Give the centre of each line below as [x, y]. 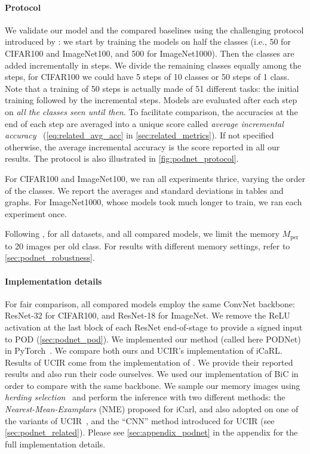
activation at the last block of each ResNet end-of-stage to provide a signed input [154, 327]
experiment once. [36, 213]
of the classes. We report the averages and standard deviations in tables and [144, 190]
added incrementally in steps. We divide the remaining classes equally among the [153, 65]
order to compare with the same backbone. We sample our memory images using [153, 385]
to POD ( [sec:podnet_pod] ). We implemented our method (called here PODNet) [153, 339]
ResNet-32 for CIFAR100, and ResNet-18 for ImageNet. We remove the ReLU [148, 315]
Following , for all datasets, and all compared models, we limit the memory [142, 234]
